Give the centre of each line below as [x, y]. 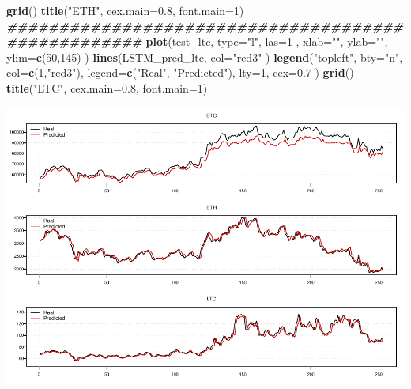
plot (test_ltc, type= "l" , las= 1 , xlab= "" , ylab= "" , [267, 42]
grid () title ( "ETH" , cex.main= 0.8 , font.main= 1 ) [125, 10]
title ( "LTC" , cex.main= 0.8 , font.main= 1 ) [107, 87]
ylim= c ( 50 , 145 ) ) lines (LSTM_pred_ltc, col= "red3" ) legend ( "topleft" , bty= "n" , [205, 57]
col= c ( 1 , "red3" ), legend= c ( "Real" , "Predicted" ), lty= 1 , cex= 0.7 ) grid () [180, 72]
